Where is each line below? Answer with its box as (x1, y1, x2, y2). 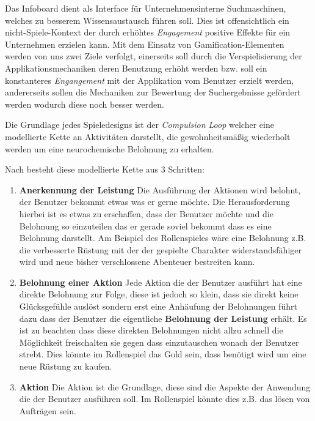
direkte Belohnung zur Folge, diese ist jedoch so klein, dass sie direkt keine (19, 288, 299, 300)
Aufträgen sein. (19, 404, 76, 417)
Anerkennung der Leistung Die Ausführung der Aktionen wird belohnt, (19, 183, 301, 196)
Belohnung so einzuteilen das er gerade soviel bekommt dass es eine (19, 219, 272, 232)
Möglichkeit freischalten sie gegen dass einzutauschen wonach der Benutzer (19, 335, 299, 348)
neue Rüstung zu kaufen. (19, 360, 112, 373)
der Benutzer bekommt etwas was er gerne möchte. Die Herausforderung (19, 195, 290, 208)
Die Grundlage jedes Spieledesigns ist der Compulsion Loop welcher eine (5, 118, 274, 131)
